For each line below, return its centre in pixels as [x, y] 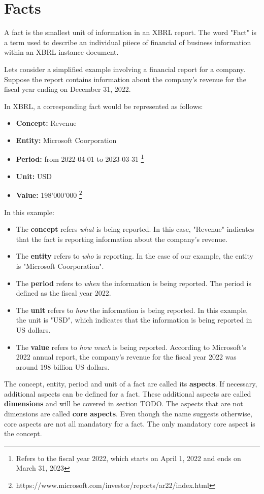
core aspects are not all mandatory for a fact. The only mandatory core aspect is [130, 423]
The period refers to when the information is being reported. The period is [134, 283]
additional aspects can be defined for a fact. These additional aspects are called [128, 393]
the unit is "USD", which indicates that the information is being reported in [134, 320]
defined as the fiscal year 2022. [63, 293]
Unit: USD [34, 176]
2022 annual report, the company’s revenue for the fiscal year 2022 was [126, 357]
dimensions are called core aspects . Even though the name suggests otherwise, [128, 414]
